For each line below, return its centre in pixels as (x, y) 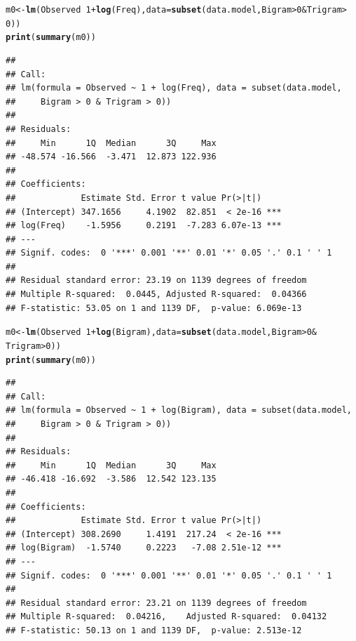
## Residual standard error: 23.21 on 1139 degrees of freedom (156, 603)
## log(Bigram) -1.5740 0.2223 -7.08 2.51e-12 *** (144, 548)
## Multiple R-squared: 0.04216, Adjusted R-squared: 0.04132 (166, 617)
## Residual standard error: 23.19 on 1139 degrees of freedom (156, 280)
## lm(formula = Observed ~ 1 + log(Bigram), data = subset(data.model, (179, 410)
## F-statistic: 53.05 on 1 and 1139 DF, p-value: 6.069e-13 (154, 308)
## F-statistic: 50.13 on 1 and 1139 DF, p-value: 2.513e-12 (154, 630)
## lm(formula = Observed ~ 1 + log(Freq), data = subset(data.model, (174, 88)
